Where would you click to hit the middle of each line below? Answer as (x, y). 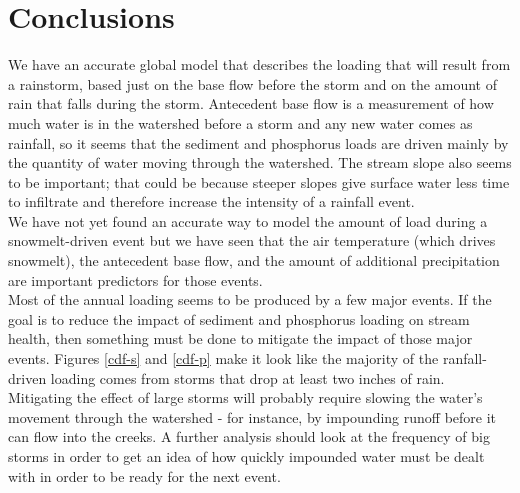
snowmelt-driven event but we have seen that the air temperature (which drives (252, 240)
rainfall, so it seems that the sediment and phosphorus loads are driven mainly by (258, 142)
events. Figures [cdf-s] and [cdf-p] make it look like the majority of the (223, 358)
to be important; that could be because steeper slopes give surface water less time (259, 181)
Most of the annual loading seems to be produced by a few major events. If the (250, 299)
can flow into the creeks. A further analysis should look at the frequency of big (249, 436)
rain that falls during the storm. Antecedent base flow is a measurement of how (251, 103)
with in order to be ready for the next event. (144, 475)
